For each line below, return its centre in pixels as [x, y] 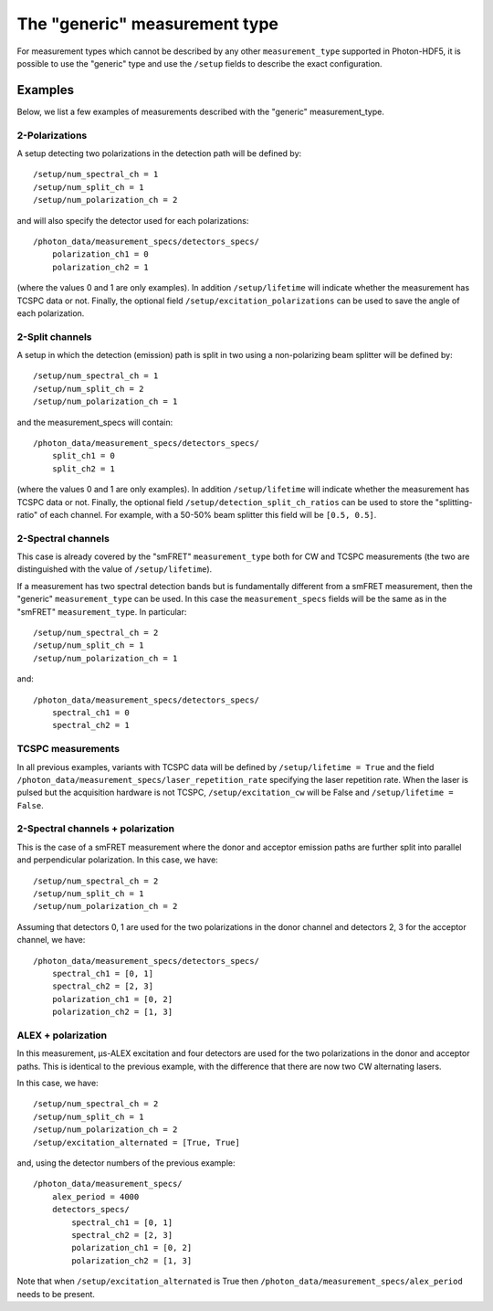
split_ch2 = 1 [84, 469]
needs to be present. [56, 1294]
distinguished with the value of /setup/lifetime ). [115, 569]
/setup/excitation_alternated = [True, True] [137, 1142]
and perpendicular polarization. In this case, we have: [117, 860]
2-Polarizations [52, 135]
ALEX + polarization [62, 1035]
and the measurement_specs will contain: [95, 422]
